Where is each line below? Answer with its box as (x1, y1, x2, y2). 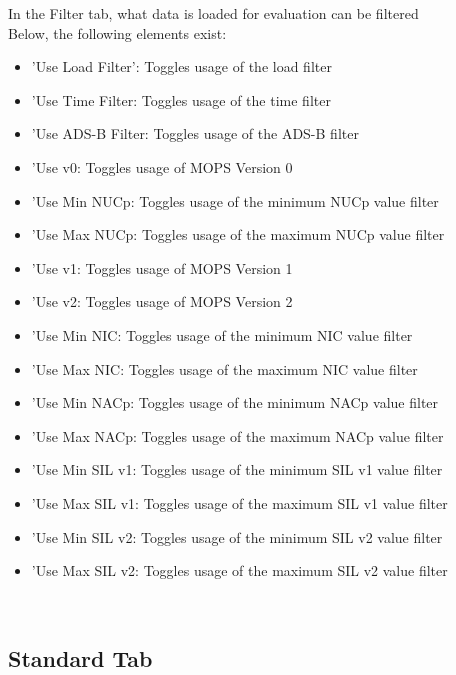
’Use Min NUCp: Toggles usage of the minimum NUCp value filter (31, 190, 439, 211)
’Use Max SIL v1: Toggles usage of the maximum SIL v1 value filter (31, 492, 448, 513)
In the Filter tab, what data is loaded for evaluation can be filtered (8, 3, 419, 23)
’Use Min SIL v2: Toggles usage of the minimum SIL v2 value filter (31, 526, 443, 547)
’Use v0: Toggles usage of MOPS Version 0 (31, 156, 293, 177)
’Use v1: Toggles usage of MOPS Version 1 (31, 257, 293, 278)
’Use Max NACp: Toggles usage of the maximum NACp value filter (31, 425, 444, 446)
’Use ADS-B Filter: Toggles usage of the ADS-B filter (31, 123, 359, 144)
